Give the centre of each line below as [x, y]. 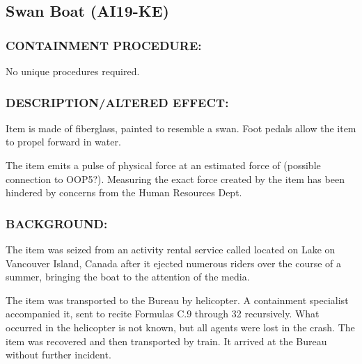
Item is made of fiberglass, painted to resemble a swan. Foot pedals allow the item [181, 128]
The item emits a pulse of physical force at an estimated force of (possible [163, 165]
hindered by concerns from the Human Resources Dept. [124, 192]
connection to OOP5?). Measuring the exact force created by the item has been [175, 179]
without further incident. [58, 355]
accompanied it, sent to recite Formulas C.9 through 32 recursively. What [163, 314]
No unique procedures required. [73, 71]
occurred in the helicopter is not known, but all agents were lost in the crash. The [180, 327]
